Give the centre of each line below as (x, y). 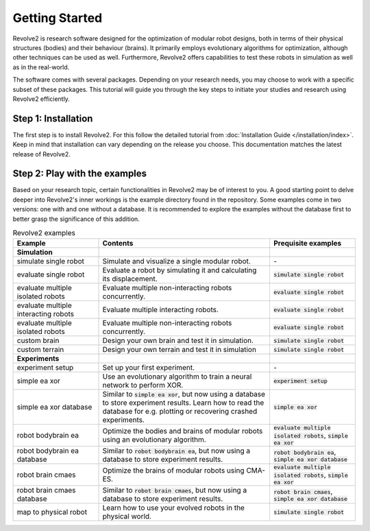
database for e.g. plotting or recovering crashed (180, 412)
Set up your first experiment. (149, 368)
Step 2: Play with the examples (80, 174)
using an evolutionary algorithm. (155, 440)
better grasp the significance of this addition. (76, 219)
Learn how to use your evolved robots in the (173, 508)
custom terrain (40, 350)
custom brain (38, 341)
